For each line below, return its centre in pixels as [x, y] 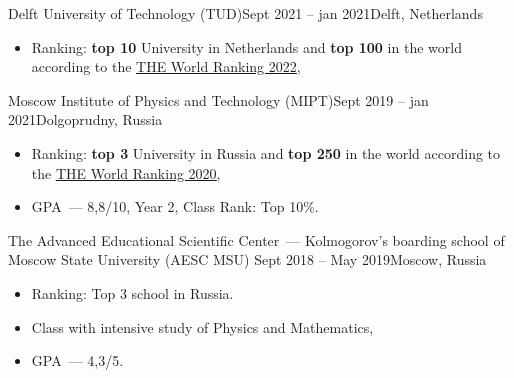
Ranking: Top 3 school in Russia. [132, 292]
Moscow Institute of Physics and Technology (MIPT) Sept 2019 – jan [218, 99]
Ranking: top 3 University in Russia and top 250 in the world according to [266, 152]
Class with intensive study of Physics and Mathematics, [202, 326]
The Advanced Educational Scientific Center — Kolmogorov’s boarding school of [256, 239]
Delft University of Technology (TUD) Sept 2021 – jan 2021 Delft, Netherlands [245, 13]
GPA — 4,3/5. [77, 360]
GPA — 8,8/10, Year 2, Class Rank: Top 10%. [175, 206]
